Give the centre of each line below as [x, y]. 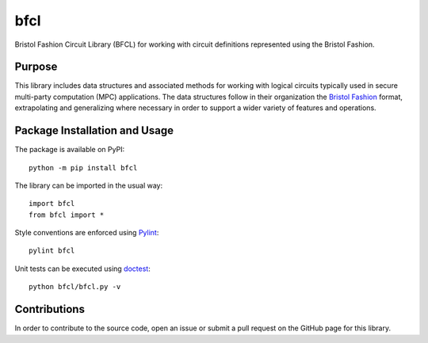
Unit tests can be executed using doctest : [82, 269]
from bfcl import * [67, 215]
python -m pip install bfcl [83, 168]
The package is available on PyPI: [70, 150]
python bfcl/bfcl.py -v [75, 287]
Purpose [36, 67]
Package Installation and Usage [94, 131]
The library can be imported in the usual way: [89, 185]
